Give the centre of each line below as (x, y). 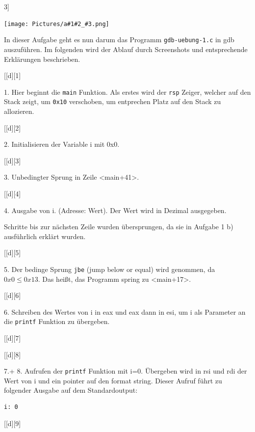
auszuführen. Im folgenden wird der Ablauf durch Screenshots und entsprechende (126, 49)
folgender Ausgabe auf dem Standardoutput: (71, 390)
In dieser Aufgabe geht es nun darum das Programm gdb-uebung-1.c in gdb (119, 40)
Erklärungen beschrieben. (42, 59)
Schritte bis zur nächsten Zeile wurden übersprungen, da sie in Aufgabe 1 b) (119, 227)
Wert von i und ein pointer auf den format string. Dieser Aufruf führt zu (113, 380)
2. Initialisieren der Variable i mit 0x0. (62, 144)
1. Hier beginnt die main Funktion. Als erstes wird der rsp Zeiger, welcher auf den (127, 92)
